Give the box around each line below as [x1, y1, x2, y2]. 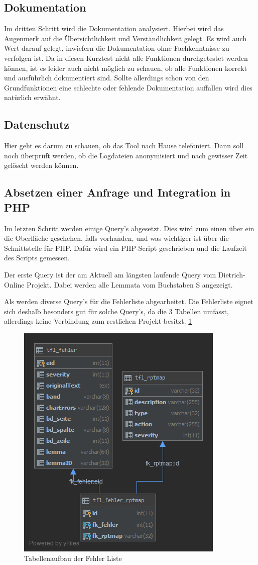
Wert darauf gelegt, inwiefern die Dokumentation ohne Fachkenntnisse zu [4, 43, 229, 53]
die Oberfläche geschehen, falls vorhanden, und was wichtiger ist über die [4, 233, 229, 243]
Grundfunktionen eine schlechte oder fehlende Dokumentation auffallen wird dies [4, 82, 252, 92]
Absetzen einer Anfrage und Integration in [4, 184, 231, 200]
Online [4, 279, 25, 290]
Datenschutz [4, 117, 70, 132]
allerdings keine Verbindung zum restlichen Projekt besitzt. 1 [4, 316, 192, 326]
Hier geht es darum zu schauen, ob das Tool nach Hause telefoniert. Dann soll [4, 140, 244, 151]
